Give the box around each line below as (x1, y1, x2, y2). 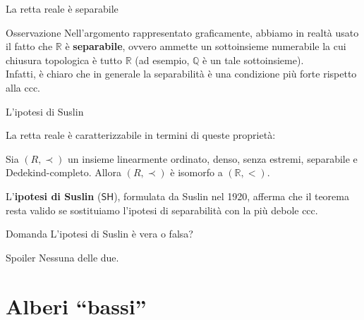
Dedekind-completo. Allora (6, 165, 121, 180)
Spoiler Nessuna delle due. (6, 250, 119, 264)
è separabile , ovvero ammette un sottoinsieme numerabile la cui (65, 39, 346, 54)
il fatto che (6, 39, 53, 54)
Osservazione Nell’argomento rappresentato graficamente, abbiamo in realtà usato (6, 25, 359, 39)
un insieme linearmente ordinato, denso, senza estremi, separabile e (68, 151, 358, 166)
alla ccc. (6, 80, 40, 94)
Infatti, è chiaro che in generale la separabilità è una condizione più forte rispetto (6, 66, 357, 81)
